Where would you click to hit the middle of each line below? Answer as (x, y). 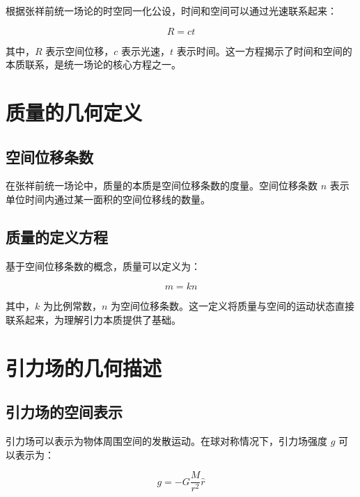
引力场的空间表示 (64, 412)
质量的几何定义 (74, 112)
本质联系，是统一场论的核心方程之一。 (93, 64)
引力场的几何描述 (84, 367)
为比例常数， (72, 306)
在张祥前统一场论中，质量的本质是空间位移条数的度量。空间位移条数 (162, 186)
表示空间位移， (80, 50)
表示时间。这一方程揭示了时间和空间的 (264, 50)
